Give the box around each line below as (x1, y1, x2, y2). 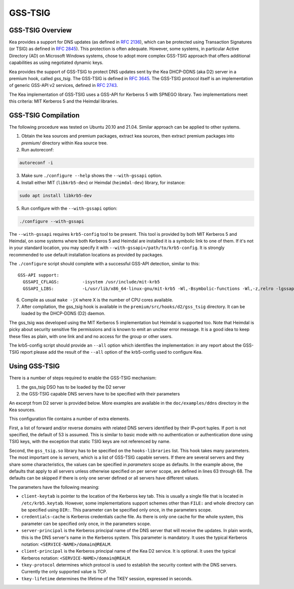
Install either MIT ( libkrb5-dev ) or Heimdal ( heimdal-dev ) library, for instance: (21, 179, 186, 185)
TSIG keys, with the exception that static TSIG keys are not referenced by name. (9, 439, 171, 445)
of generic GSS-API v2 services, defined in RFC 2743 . (9, 83, 118, 88)
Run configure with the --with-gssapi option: (21, 205, 118, 211)
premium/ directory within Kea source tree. (21, 140, 108, 146)
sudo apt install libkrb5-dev (19, 193, 92, 198)
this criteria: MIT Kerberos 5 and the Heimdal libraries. (9, 98, 119, 104)
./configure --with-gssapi (19, 219, 84, 224)
